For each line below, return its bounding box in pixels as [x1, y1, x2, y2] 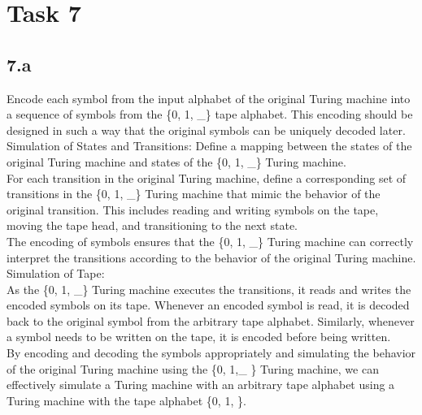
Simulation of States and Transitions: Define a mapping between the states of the [7, 137, 412, 154]
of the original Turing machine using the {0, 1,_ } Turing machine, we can [7, 360, 379, 377]
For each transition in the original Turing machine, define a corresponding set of [7, 169, 407, 186]
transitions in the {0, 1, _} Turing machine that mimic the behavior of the [7, 185, 381, 202]
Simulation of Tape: [7, 265, 105, 282]
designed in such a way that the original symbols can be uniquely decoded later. [7, 121, 406, 138]
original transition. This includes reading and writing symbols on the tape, [7, 201, 379, 218]
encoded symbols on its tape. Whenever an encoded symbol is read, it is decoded [7, 296, 410, 313]
